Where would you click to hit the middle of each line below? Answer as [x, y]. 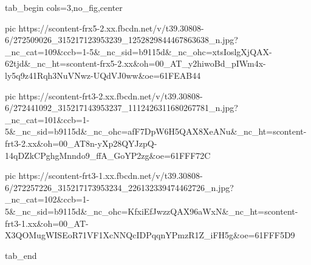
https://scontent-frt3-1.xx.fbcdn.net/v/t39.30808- [111, 176]
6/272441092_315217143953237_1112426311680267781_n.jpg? [121, 108]
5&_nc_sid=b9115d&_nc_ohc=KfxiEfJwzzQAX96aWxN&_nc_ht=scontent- [152, 211]
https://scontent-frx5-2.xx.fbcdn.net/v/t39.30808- [111, 28]
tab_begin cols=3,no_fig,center [64, 7]
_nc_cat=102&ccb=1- [47, 199]
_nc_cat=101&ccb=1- [47, 119]
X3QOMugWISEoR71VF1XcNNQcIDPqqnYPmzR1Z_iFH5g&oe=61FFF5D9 [150, 235]
